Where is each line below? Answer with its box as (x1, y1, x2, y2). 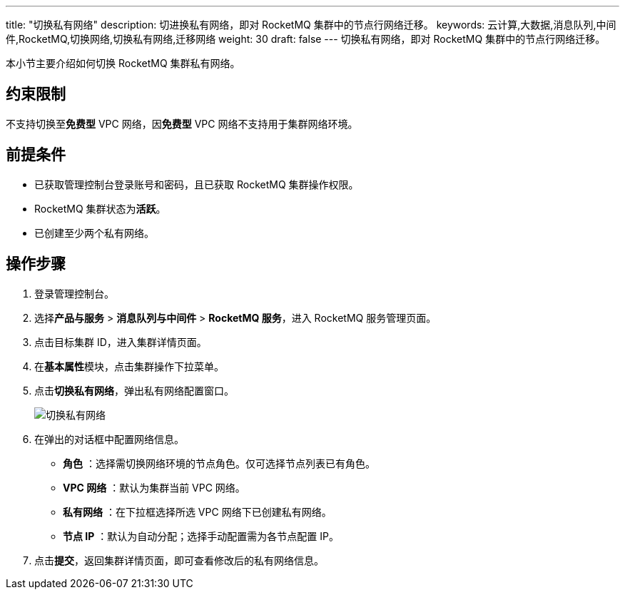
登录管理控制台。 (34, 287, 114, 300)
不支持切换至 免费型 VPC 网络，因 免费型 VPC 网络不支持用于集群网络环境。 (6, 117, 358, 130)
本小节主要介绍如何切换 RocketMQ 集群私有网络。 (6, 57, 240, 69)
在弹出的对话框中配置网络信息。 (34, 432, 184, 445)
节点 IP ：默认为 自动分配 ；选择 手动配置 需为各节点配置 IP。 (63, 529, 339, 542)
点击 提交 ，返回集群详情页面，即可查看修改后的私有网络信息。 (34, 554, 324, 566)
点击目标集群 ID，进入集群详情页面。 (34, 335, 207, 348)
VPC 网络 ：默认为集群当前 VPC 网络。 (63, 481, 245, 494)
